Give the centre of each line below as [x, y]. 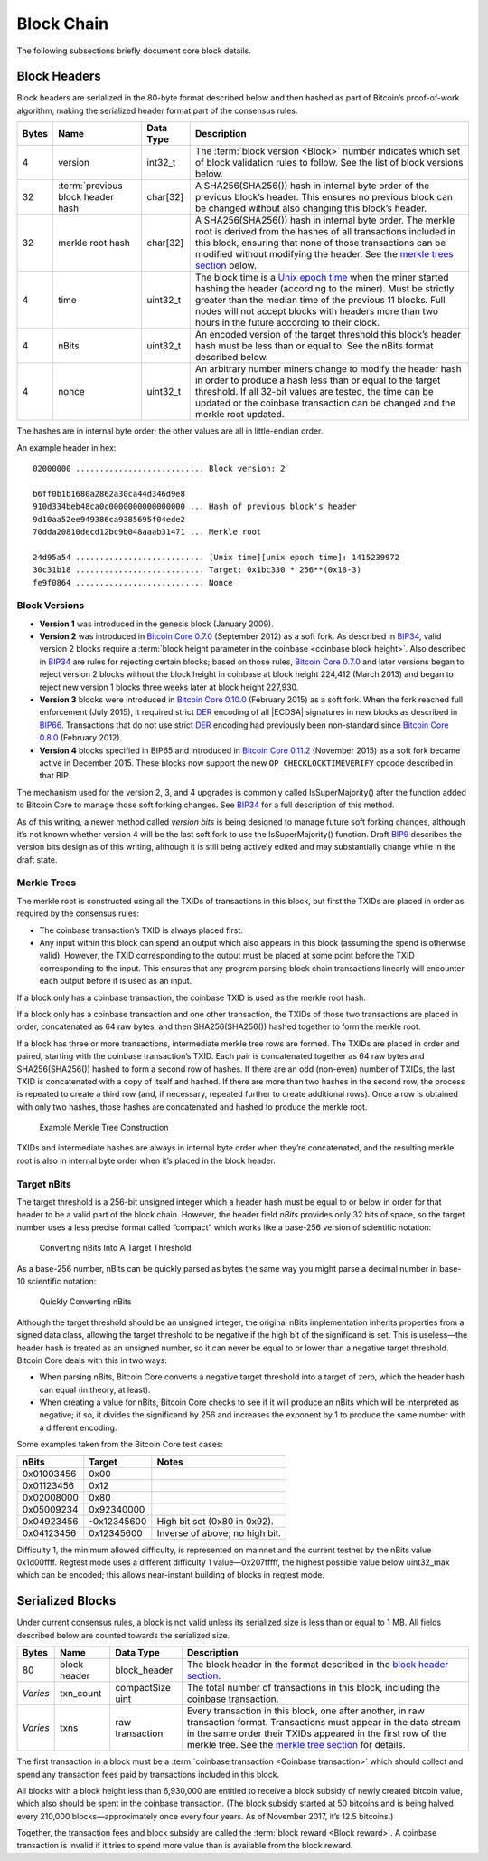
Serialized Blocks [66, 1601]
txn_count [80, 1694]
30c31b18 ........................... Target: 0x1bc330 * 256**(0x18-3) [197, 570]
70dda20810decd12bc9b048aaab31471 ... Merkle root [147, 531]
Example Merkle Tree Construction [104, 1128]
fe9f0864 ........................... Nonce [133, 582]
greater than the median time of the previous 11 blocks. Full [320, 301]
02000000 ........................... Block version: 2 [159, 469]
